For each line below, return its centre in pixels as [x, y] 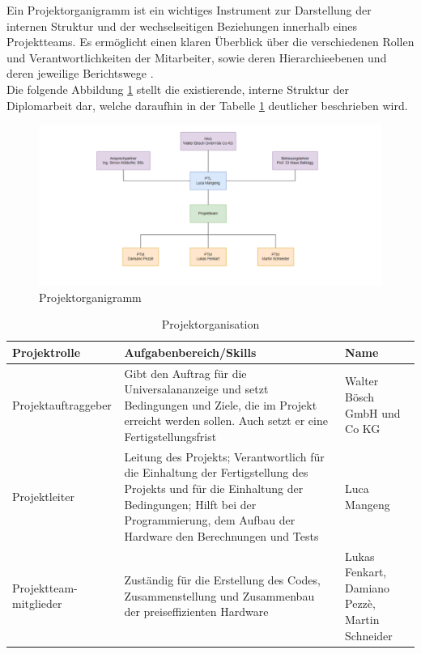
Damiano [368, 587]
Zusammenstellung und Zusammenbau [219, 595]
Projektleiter [43, 496]
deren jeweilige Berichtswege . [80, 73]
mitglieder [37, 603]
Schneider [369, 635]
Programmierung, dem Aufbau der [210, 520]
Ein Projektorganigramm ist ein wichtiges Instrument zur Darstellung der [189, 10]
